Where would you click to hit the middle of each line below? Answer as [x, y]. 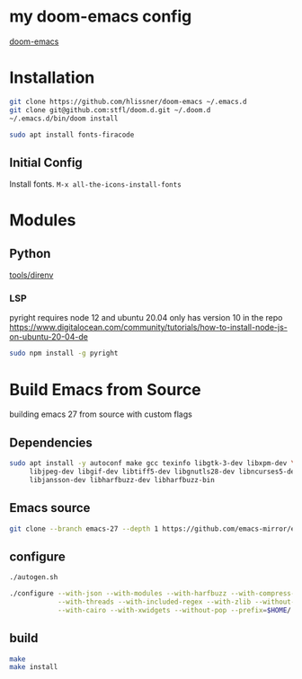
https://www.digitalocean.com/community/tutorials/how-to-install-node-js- [148, 327]
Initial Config [46, 162]
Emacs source [50, 508]
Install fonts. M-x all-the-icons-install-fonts [95, 184]
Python [30, 253]
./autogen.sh [34, 578]
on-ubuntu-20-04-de [49, 337]
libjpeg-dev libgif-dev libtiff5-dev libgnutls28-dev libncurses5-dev [164, 472]
